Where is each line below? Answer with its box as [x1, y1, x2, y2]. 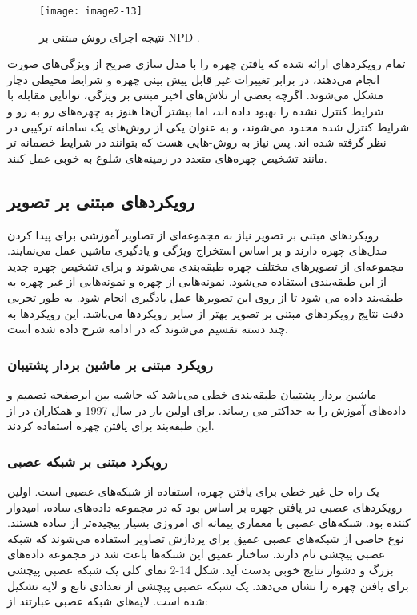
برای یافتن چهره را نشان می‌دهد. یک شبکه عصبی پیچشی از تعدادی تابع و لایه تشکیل [7, 577, 409, 593]
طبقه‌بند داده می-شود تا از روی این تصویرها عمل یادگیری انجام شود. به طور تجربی [7, 288, 403, 305]
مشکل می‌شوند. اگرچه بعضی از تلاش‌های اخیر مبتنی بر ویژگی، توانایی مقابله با [7, 86, 384, 103]
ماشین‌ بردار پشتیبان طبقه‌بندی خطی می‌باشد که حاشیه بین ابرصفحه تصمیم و [7, 385, 377, 402]
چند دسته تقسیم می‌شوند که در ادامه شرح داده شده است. [7, 320, 288, 337]
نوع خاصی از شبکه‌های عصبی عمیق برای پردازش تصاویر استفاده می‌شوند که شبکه [7, 529, 404, 546]
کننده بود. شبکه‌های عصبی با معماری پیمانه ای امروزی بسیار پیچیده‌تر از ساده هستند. [7, 514, 411, 531]
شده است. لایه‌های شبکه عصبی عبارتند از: [7, 593, 208, 609]
